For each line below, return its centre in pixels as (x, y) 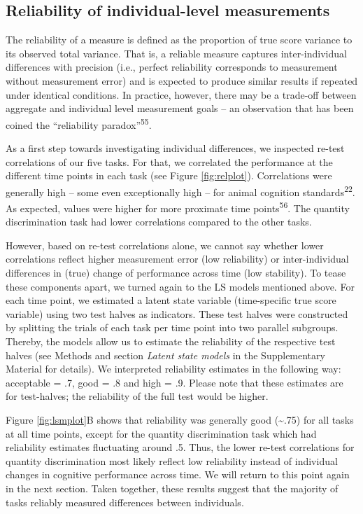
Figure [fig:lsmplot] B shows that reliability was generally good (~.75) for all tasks (180, 420)
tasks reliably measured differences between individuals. (125, 502)
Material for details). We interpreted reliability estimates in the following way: (173, 369)
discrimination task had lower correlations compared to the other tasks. (159, 222)
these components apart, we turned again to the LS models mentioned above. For (180, 286)
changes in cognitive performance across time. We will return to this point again (178, 474)
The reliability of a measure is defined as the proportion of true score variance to (179, 40)
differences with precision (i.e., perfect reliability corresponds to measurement (172, 67)
